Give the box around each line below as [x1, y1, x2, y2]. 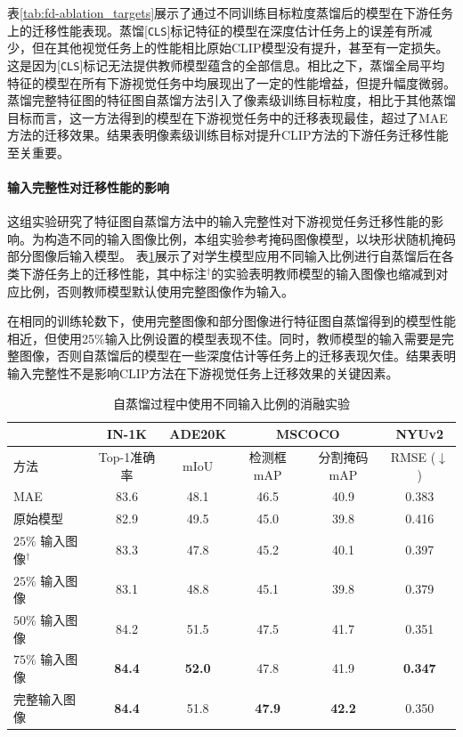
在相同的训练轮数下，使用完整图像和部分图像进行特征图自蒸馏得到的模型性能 [7, 312, 456, 330]
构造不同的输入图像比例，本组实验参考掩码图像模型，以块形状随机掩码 [44, 229, 456, 247]
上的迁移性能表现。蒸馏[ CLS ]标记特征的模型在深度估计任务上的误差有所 [7, 20, 420, 39]
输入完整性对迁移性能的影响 [7, 178, 169, 197]
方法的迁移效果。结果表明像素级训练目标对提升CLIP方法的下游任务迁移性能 [7, 126, 449, 144]
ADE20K [169, 425, 227, 443]
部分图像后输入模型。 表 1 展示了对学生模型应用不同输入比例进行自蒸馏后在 [7, 247, 442, 265]
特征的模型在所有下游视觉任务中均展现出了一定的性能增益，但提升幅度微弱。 [7, 73, 456, 92]
